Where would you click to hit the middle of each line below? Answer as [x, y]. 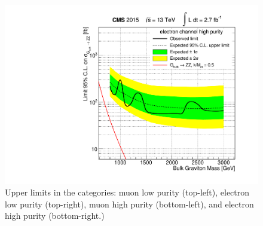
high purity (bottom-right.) [55, 216]
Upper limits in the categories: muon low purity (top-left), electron [127, 192]
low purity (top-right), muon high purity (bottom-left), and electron [129, 204]
